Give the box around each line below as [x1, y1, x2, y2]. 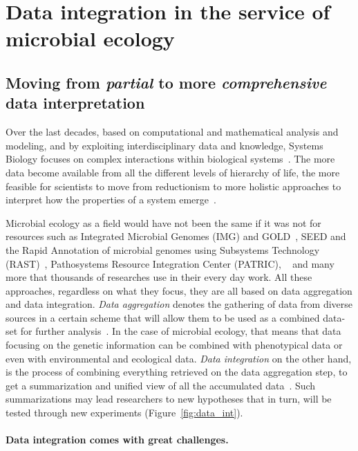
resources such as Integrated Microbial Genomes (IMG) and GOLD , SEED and [6, 229, 346, 243]
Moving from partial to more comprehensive [6, 71, 327, 93]
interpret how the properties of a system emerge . [6, 192, 216, 207]
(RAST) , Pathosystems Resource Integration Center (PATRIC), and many [6, 256, 335, 270]
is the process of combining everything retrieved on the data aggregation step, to [6, 365, 348, 379]
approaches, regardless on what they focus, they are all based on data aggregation [6, 283, 352, 297]
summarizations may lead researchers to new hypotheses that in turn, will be [6, 392, 332, 406]
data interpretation [6, 92, 145, 113]
